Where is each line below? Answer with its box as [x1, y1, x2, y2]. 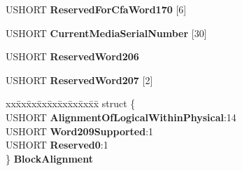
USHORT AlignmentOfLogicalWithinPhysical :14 [6, 109, 236, 124]
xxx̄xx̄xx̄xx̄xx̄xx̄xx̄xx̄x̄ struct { [6, 96, 136, 111]
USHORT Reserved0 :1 [6, 137, 108, 152]
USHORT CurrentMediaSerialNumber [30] [6, 25, 207, 40]
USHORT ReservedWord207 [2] [6, 72, 153, 87]
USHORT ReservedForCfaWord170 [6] [6, 2, 187, 16]
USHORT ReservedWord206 [6, 49, 139, 64]
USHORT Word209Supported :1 [6, 123, 154, 138]
